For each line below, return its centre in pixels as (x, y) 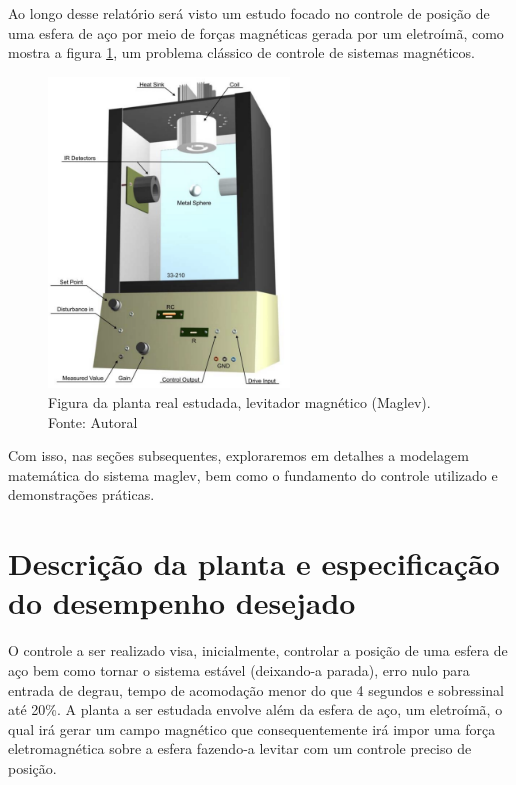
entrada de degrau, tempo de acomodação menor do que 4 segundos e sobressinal (256, 689)
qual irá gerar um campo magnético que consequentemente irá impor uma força (252, 728)
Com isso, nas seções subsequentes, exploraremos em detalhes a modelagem (238, 455)
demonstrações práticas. (81, 494)
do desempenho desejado (182, 602)
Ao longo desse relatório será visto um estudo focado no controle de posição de (249, 13)
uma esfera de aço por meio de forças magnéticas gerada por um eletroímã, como (256, 32)
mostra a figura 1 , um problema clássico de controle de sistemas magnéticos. (241, 52)
